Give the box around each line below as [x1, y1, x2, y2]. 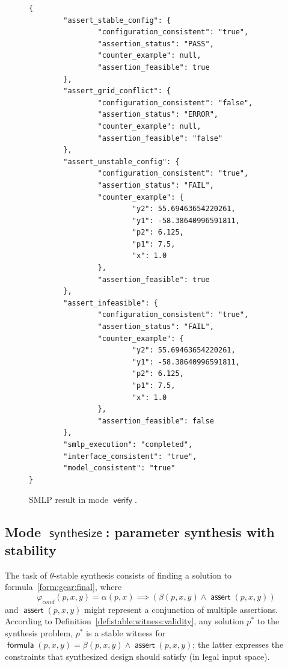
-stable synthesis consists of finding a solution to [54, 568, 232, 581]
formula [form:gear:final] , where [5, 580, 122, 593]
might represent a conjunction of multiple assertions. [84, 603, 278, 615]
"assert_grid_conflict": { [63, 87, 171, 96]
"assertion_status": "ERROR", [97, 110, 218, 119]
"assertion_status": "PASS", [97, 39, 214, 48]
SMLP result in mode [29, 493, 108, 506]
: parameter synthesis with [105, 523, 275, 541]
